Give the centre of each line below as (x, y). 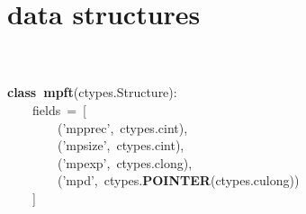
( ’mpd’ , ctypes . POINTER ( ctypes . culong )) (179, 180)
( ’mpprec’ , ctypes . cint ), (123, 127)
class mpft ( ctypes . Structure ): (92, 92)
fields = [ (60, 109)
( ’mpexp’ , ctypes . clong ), (125, 162)
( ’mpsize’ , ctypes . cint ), (121, 145)
